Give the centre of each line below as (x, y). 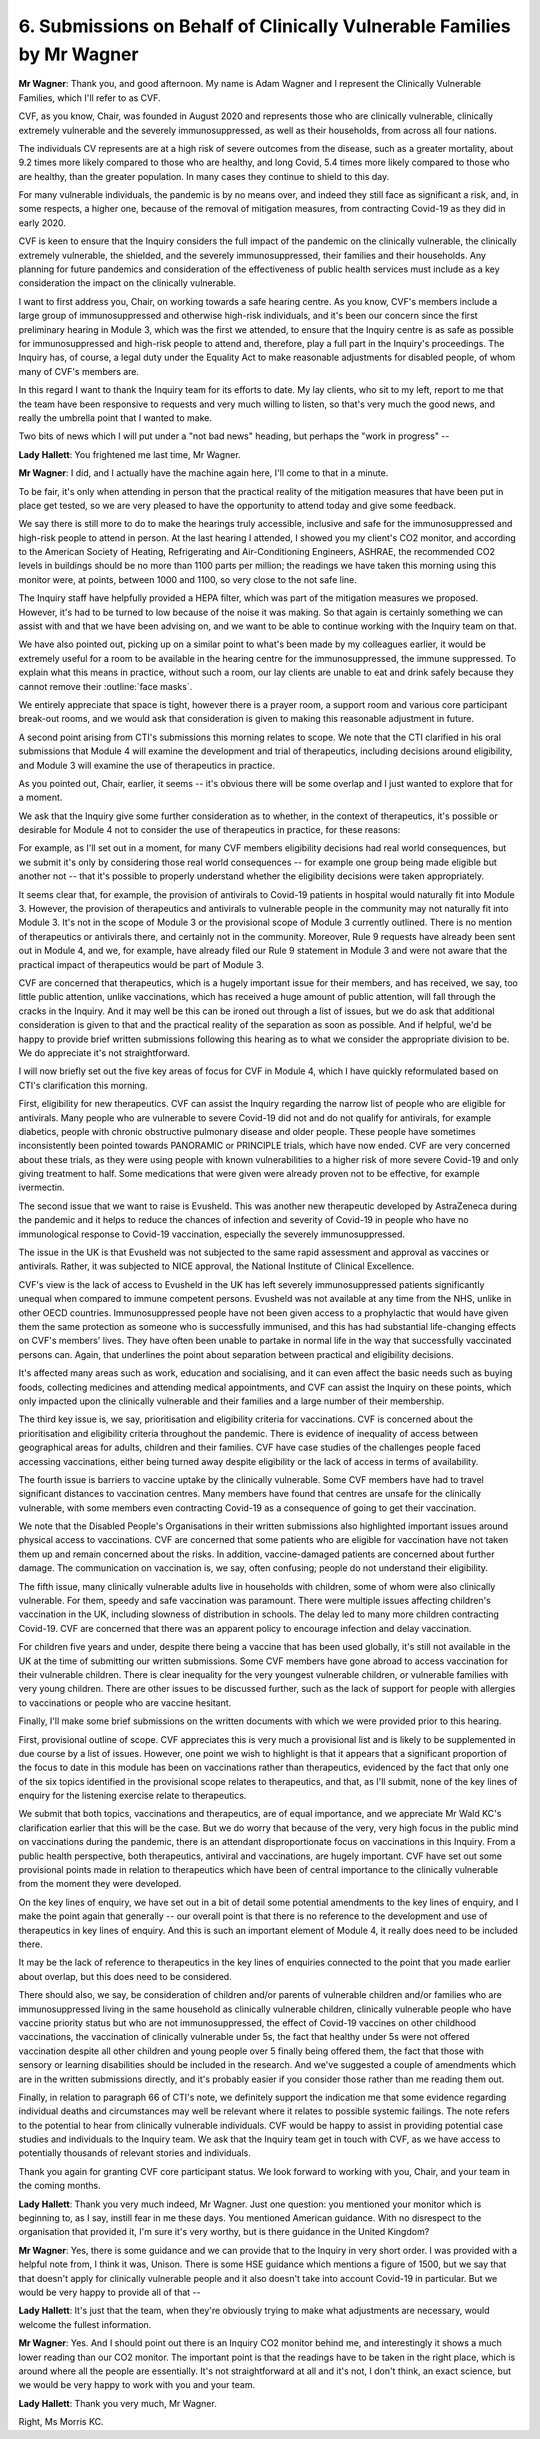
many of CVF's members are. (79, 371)
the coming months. (60, 2186)
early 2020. (42, 222)
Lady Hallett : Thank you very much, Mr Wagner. (117, 2403)
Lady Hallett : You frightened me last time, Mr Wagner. (129, 454)
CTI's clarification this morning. (83, 1085)
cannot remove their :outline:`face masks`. (105, 686)
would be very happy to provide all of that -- (109, 2292)
